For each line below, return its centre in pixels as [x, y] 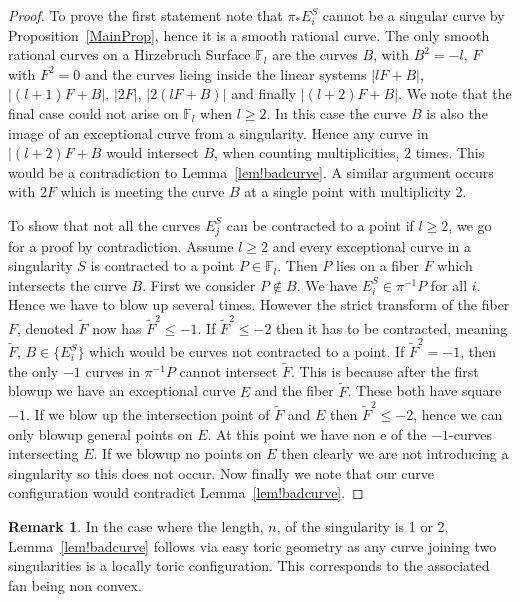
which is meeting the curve [142, 191]
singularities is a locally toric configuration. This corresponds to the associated [249, 565]
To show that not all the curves [104, 224]
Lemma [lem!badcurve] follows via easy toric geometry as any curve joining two [252, 545]
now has [117, 327]
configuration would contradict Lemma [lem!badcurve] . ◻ [186, 492]
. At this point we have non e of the [317, 433]
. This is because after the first [385, 370]
